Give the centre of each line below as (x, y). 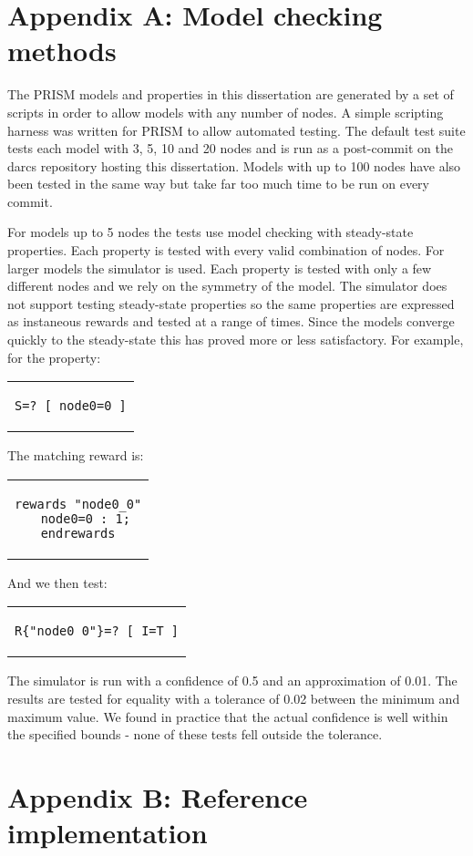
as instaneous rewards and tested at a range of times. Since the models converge (231, 321)
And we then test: (57, 582)
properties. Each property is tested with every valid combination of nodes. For (226, 250)
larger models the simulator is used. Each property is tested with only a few (220, 268)
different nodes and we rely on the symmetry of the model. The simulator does (227, 286)
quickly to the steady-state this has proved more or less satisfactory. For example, (236, 340)
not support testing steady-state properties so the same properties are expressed (231, 303)
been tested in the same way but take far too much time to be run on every (218, 184)
